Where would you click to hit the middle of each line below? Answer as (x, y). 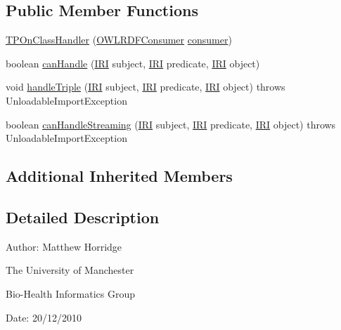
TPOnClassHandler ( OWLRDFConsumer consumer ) (119, 40)
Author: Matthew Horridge (64, 246)
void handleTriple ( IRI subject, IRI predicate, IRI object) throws (146, 87)
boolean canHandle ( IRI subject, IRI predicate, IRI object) (133, 63)
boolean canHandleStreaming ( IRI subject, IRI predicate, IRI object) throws (171, 124)
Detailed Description (83, 217)
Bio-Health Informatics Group (71, 293)
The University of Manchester (70, 270)
